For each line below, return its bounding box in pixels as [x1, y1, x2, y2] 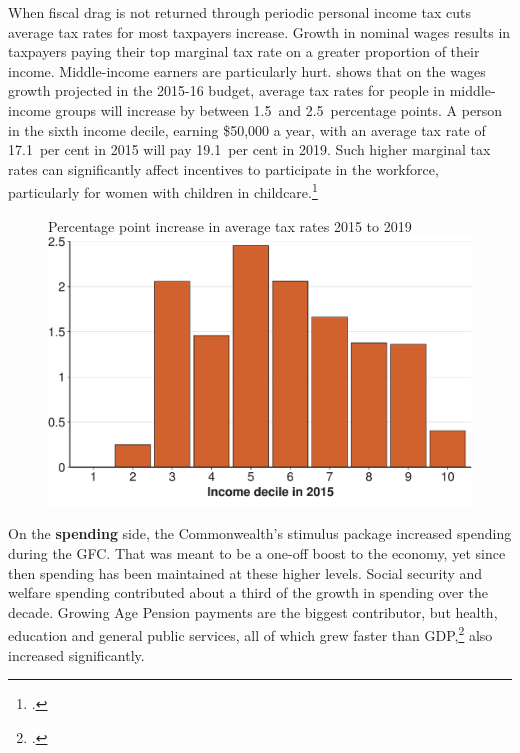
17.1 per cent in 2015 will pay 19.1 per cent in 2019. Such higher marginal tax [8, 139, 491, 160]
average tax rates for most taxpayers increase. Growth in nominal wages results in [8, 21, 511, 42]
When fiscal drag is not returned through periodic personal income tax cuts [8, 2, 471, 22]
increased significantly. [8, 644, 145, 665]
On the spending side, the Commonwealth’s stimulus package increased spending [8, 523, 512, 544]
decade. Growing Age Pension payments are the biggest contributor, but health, [8, 601, 498, 622]
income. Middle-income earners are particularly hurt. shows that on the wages [8, 60, 486, 81]
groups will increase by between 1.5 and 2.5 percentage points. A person [55, 99, 502, 120]
